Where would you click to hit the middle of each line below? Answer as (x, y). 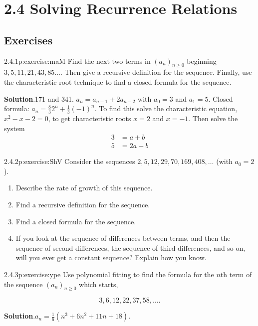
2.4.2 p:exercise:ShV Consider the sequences (70, 161)
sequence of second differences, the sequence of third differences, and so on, (130, 247)
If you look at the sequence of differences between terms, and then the (123, 238)
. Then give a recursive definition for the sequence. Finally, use (156, 72)
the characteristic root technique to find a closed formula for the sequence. (118, 81)
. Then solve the (213, 118)
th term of (236, 274)
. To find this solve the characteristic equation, (166, 108)
